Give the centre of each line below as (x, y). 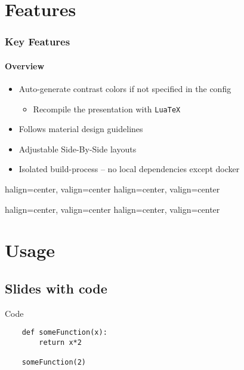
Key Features (38, 42)
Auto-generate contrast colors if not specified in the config (125, 89)
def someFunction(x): (64, 333)
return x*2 (60, 343)
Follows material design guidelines (81, 129)
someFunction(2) (54, 363)
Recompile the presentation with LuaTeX (107, 108)
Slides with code (56, 288)
